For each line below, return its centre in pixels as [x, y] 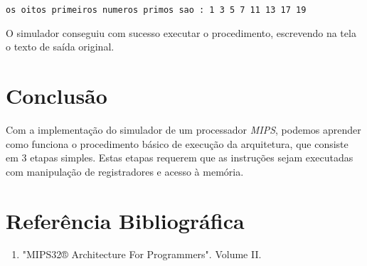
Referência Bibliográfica [125, 220]
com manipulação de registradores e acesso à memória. [125, 171]
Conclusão [57, 96]
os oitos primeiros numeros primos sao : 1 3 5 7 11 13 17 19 [156, 10]
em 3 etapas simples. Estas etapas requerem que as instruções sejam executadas [180, 158]
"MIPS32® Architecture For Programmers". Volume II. [142, 254]
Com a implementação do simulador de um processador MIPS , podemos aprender [183, 129]
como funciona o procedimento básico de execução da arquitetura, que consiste [177, 143]
